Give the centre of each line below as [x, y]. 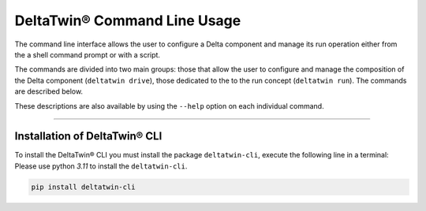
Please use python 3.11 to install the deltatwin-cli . [101, 166]
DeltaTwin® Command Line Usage [128, 20]
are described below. [49, 91]
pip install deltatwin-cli [83, 187]
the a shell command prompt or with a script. [88, 54]
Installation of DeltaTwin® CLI [88, 137]
